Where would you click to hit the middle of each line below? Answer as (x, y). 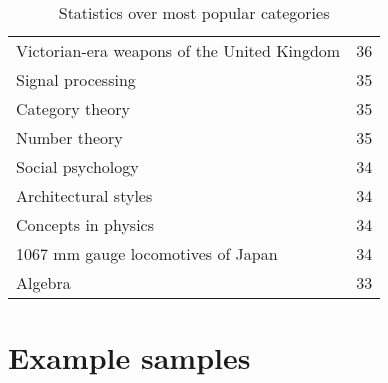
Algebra (43, 282)
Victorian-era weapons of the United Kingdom (178, 50)
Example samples (129, 357)
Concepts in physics (85, 224)
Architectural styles (84, 195)
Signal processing (76, 79)
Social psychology (77, 166)
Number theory (69, 137)
